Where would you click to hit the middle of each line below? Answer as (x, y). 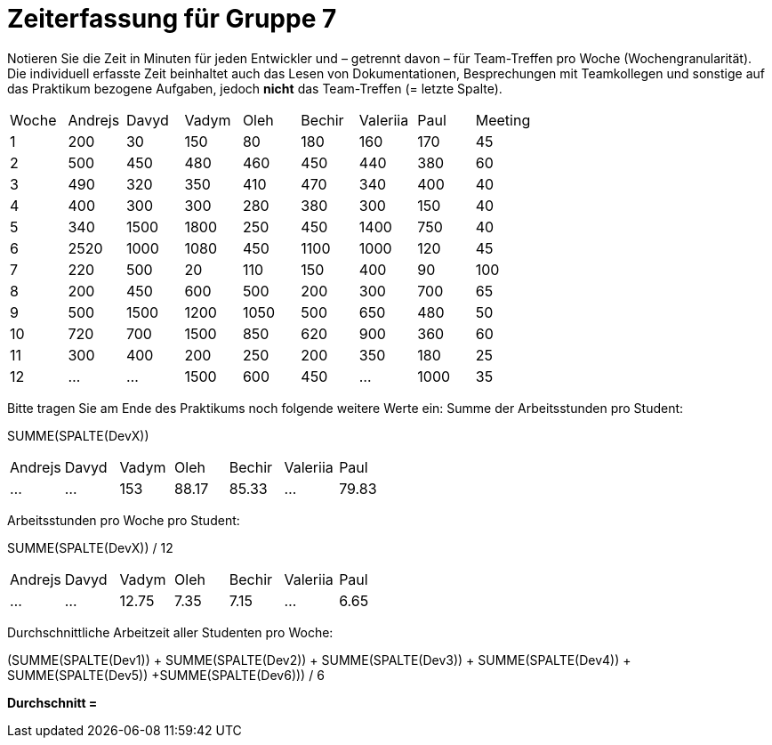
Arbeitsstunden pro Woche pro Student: (124, 520)
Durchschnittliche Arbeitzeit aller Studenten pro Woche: (170, 632)
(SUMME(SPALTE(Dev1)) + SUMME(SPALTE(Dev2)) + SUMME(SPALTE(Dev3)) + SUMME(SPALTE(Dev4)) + (319, 660)
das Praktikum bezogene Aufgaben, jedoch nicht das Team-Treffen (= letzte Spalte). (255, 88)
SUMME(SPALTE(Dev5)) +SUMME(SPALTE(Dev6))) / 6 (166, 675)
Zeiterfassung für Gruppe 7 (172, 19)
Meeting (503, 120)
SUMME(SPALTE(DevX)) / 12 (90, 547)
